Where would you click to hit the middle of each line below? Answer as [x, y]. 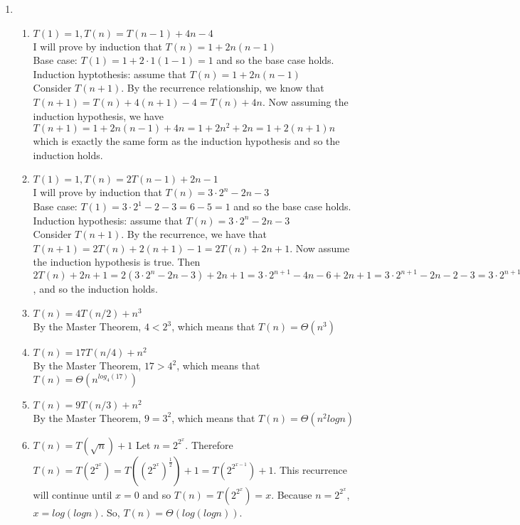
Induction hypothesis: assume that [108, 220]
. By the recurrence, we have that [194, 234]
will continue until [73, 494]
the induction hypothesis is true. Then [117, 262]
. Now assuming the [306, 101]
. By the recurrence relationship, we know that [223, 88]
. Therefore [209, 444]
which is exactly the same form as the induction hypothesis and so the [186, 141]
